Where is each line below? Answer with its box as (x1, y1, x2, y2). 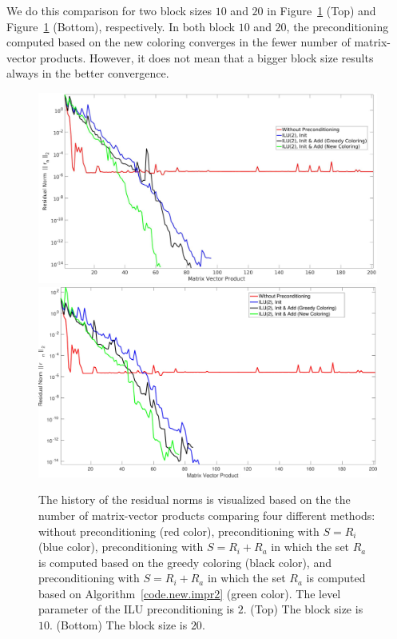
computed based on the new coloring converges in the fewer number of (6, 34, 351, 50)
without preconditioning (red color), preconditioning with (38, 522, 320, 539)
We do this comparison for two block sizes (6, 2, 212, 18)
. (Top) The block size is (243, 601, 363, 617)
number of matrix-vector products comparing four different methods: (38, 506, 375, 523)
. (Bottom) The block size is (50, 617, 188, 633)
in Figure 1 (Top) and (267, 2, 376, 18)
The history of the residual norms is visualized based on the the (38, 491, 351, 508)
